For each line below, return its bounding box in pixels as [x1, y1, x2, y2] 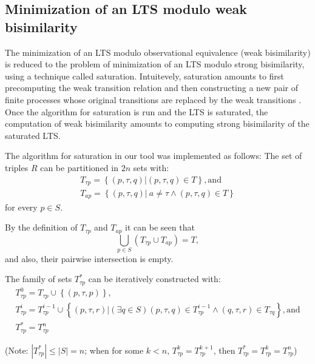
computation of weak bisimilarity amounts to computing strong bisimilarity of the [5, 117, 310, 130]
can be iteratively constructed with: [88, 272, 221, 285]
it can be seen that [125, 221, 195, 234]
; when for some [84, 343, 144, 356]
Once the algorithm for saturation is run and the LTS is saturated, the [5, 105, 268, 118]
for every [5, 200, 38, 213]
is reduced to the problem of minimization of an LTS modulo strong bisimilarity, [5, 58, 305, 70]
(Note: [5, 343, 29, 356]
